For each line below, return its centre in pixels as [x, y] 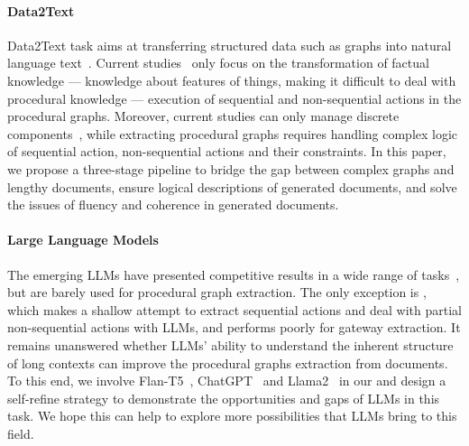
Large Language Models [83, 240]
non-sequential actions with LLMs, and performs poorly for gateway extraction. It [234, 327]
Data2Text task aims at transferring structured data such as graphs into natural [230, 45]
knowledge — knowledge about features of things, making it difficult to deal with [232, 80]
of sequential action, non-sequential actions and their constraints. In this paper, [227, 151]
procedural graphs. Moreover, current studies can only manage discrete [203, 116]
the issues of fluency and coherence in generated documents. [173, 204]
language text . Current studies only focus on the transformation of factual [218, 63]
